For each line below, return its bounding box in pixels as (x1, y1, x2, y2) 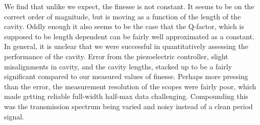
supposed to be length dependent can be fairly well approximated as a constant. (4, 31, 255, 41)
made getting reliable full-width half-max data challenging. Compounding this (4, 91, 249, 102)
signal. (4, 111, 24, 121)
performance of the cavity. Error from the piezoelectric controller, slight (4, 51, 228, 61)
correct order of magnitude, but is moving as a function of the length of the (4, 11, 241, 21)
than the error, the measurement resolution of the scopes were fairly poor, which (4, 81, 256, 91)
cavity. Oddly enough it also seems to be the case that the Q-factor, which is (4, 21, 244, 32)
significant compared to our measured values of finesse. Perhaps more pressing (4, 71, 248, 82)
